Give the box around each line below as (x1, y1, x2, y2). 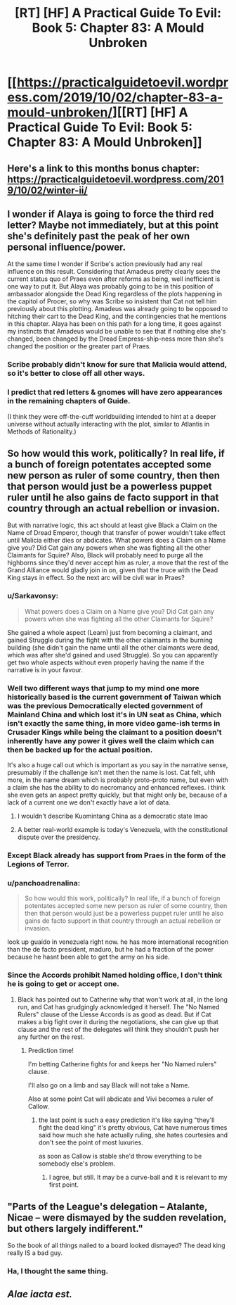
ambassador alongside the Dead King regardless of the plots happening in (7, 290, 223, 298)
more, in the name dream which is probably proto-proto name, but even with (7, 776, 228, 784)
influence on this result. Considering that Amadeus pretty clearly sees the (7, 267, 221, 276)
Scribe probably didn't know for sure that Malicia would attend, (7, 360, 227, 370)
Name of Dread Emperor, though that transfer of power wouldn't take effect (7, 529, 226, 537)
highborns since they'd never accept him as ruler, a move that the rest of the (7, 558, 229, 567)
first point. (48, 1180, 79, 1189)
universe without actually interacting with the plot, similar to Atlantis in (7, 420, 210, 428)
